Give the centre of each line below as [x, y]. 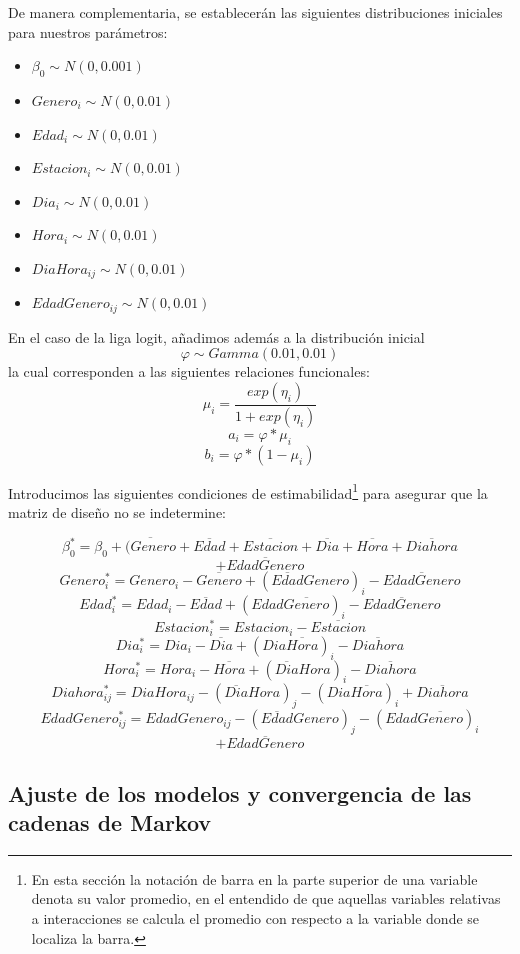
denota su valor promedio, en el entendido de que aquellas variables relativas [266, 898]
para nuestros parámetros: [88, 31]
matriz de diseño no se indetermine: [117, 511]
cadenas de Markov [110, 822]
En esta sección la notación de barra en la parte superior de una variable [254, 878]
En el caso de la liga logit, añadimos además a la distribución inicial [216, 336]
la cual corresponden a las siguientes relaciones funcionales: [189, 371]
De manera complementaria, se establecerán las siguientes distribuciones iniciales [255, 12]
